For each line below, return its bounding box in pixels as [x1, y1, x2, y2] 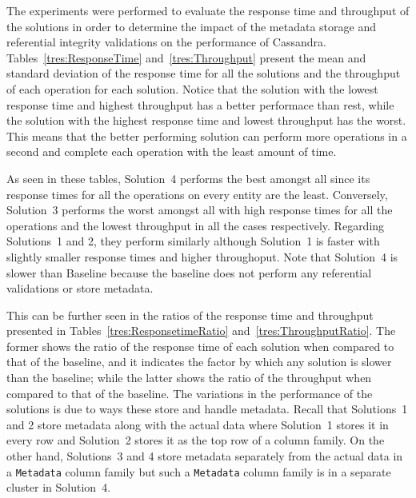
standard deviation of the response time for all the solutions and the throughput [6, 65, 401, 82]
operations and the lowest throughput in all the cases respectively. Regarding [6, 217, 385, 233]
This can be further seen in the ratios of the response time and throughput [6, 306, 374, 323]
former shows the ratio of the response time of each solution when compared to [6, 337, 394, 354]
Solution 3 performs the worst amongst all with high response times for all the [6, 201, 393, 218]
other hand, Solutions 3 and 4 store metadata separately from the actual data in [6, 448, 403, 464]
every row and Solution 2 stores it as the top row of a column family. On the [6, 432, 385, 448]
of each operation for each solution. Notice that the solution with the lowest [6, 80, 378, 97]
